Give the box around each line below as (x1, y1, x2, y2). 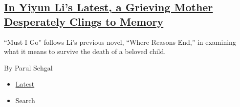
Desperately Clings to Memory (4, 14, 164, 29)
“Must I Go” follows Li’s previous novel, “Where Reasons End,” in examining (4, 36, 236, 47)
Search (15, 95, 35, 105)
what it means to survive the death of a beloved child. (4, 46, 166, 56)
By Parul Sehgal (4, 62, 53, 72)
